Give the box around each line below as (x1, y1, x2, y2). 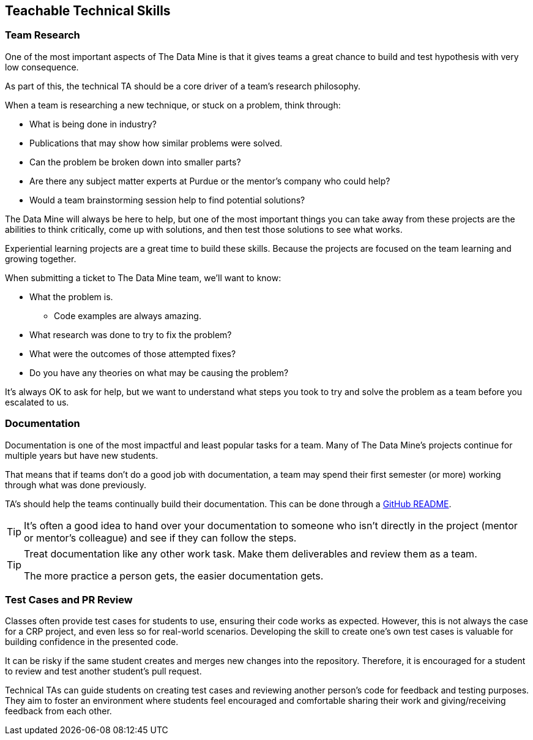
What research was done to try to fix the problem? (29, 329, 232, 340)
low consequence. (5, 61, 79, 72)
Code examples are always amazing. (54, 310, 201, 321)
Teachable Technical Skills (5, 3, 171, 18)
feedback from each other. (5, 706, 112, 717)
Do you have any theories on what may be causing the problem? (29, 367, 289, 378)
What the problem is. (29, 291, 113, 302)
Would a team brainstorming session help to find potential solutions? (29, 194, 305, 205)
